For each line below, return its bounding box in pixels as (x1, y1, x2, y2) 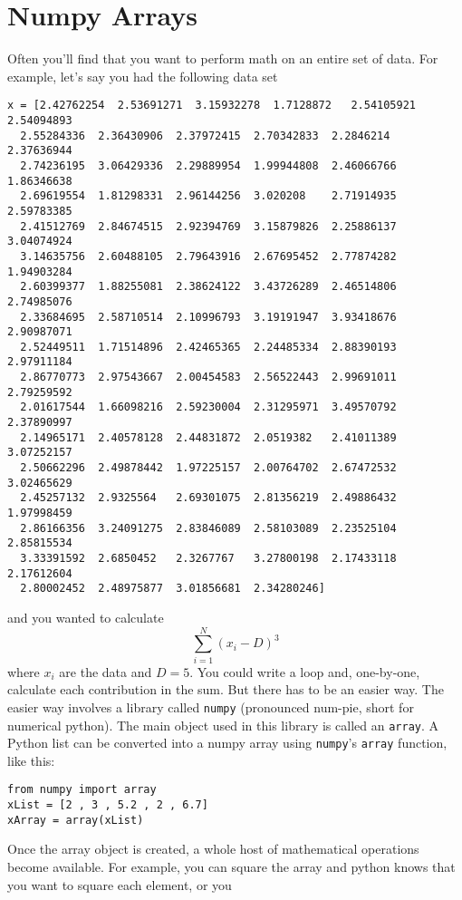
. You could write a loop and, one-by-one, (189, 662, 420, 681)
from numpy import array (7, 783, 157, 797)
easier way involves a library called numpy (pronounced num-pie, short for (7, 697, 414, 716)
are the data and (59, 662, 152, 681)
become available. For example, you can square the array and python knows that (7, 857, 456, 876)
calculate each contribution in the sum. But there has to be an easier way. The (7, 680, 444, 699)
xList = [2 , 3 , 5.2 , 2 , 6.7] (7, 798, 208, 812)
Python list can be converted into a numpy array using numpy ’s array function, (7, 733, 448, 752)
